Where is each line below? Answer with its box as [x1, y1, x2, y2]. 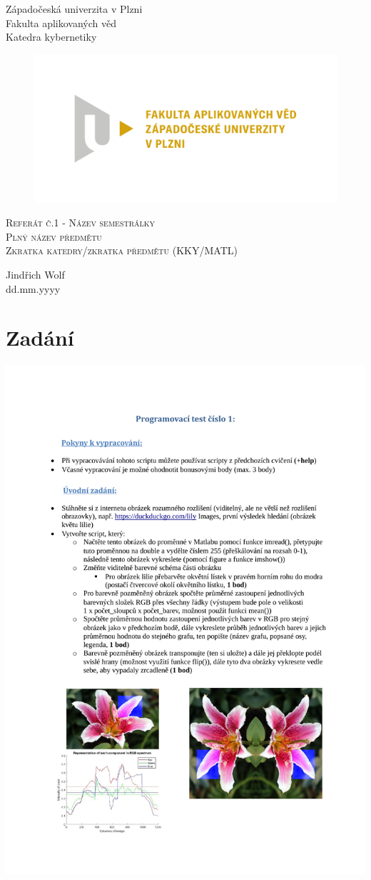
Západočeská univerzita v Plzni [6, 1, 143, 16]
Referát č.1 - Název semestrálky [6, 215, 156, 230]
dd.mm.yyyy [6, 281, 61, 296]
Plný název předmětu [6, 229, 102, 244]
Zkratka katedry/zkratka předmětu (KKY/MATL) [6, 243, 238, 258]
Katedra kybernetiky [6, 29, 97, 44]
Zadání [6, 323, 74, 352]
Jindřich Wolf [6, 267, 65, 282]
